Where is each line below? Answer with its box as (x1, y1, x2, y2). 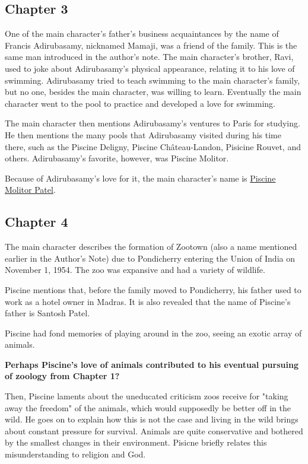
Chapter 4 (5, 212, 68, 231)
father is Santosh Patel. (5, 307, 90, 319)
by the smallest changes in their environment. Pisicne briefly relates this (5, 436, 267, 449)
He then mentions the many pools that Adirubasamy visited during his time (5, 128, 281, 141)
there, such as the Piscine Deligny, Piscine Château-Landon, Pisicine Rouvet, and (5, 140, 301, 152)
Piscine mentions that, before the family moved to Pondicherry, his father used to (5, 283, 301, 295)
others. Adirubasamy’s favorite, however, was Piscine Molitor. (5, 152, 229, 164)
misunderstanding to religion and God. (5, 448, 146, 460)
